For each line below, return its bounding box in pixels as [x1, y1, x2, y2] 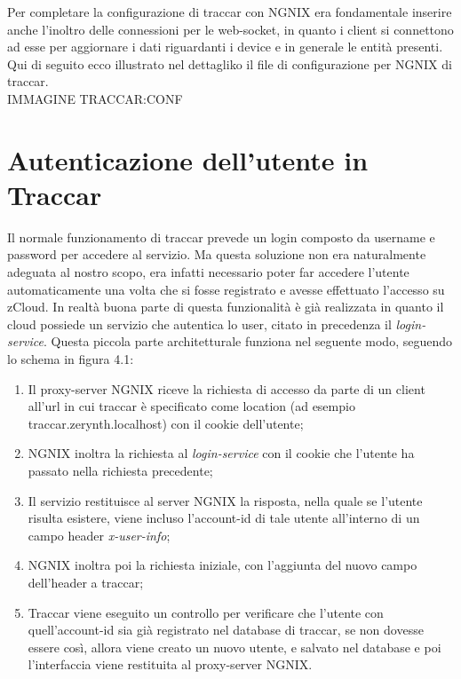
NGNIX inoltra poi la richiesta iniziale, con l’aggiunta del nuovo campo [28, 556, 417, 574]
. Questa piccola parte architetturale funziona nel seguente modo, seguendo [43, 332, 452, 351]
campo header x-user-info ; [28, 525, 171, 544]
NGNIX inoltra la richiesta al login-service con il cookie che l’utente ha [28, 444, 415, 462]
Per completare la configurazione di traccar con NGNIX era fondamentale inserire [7, 3, 452, 20]
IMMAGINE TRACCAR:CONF [7, 89, 183, 107]
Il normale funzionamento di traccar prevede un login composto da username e [7, 227, 435, 246]
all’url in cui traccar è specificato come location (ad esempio [28, 397, 355, 415]
